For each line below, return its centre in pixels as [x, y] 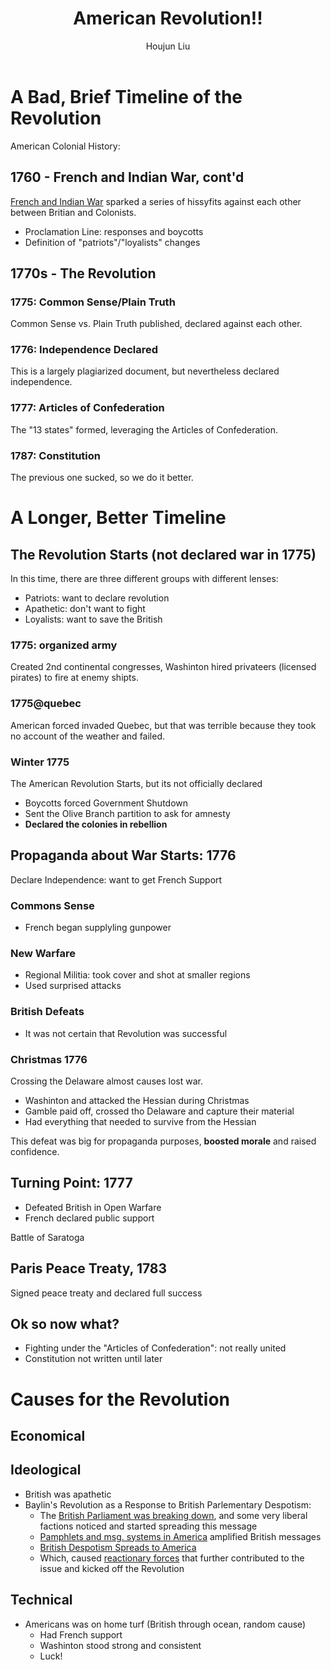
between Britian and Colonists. [73, 212]
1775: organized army [64, 645]
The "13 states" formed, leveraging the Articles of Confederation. [144, 429]
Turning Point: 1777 [71, 1183]
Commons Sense [52, 905]
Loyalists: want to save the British [93, 619]
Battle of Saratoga [47, 1237]
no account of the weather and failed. [88, 736]
